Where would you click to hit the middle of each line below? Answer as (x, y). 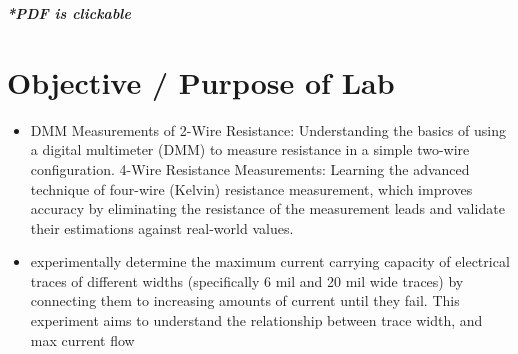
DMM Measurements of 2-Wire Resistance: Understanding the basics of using (268, 129)
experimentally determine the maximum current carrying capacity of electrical (270, 261)
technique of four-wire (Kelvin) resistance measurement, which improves (251, 188)
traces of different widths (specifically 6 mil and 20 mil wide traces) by (247, 280)
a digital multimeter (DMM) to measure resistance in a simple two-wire (250, 149)
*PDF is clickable (69, 13)
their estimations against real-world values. (162, 227)
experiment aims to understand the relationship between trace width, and (256, 320)
